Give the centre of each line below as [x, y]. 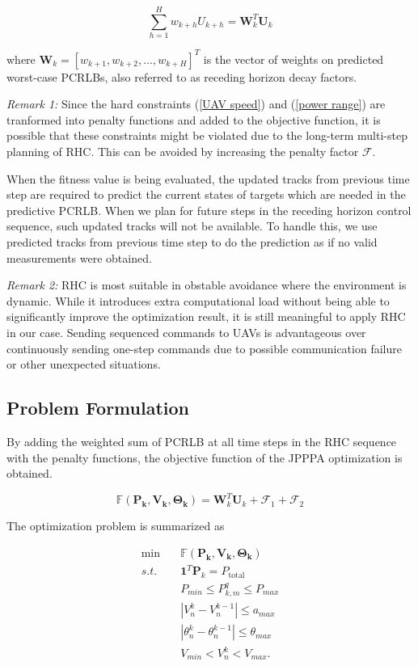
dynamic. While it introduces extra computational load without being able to [198, 300]
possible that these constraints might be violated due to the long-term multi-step [207, 135]
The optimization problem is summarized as [116, 526]
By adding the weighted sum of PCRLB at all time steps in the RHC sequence [202, 441]
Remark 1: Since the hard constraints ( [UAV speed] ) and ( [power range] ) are [196, 104]
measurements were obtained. [79, 257]
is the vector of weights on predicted [293, 59]
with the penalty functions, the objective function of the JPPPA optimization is [205, 457]
